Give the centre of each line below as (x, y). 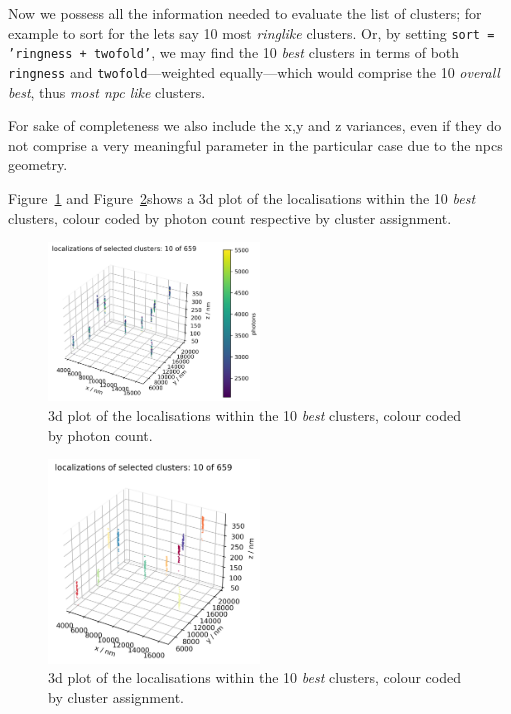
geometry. (38, 164)
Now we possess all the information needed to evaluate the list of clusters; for (245, 13)
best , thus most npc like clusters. (107, 91)
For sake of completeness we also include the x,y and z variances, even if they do (255, 125)
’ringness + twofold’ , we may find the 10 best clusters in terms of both (234, 52)
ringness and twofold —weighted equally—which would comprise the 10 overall (254, 71)
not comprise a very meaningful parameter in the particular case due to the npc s (255, 144)
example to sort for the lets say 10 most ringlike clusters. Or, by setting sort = (251, 32)
